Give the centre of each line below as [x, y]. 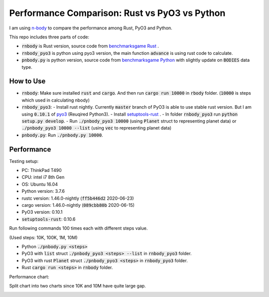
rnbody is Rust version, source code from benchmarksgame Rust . [90, 46]
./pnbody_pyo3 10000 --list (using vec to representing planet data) [97, 128]
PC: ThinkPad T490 [42, 170]
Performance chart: [29, 277]
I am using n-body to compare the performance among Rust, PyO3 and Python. [91, 28]
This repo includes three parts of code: [49, 37]
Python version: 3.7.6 [43, 191]
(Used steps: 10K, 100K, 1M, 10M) [43, 237]
